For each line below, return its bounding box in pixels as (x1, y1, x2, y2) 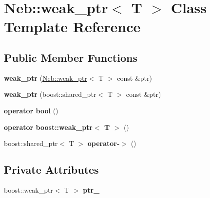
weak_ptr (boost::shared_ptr (4, 89, 96, 99)
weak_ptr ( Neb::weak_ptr (4, 72, 87, 83)
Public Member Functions (4, 50, 137, 65)
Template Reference (4, 17, 141, 36)
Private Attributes (4, 162, 99, 177)
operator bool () (4, 105, 58, 115)
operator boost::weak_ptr (4, 122, 93, 132)
